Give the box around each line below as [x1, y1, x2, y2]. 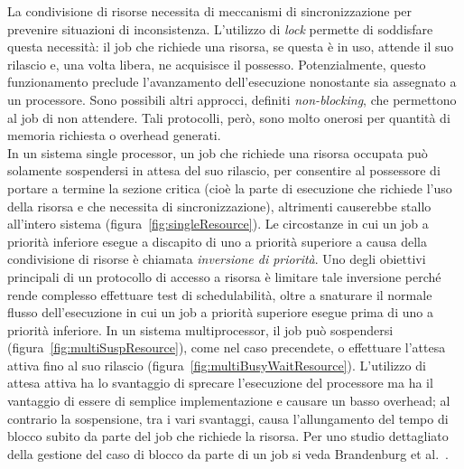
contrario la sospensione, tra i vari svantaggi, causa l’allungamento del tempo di [7, 408, 449, 427]
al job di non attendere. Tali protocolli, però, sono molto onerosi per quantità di [7, 108, 450, 127]
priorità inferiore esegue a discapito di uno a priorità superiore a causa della [7, 231, 427, 250]
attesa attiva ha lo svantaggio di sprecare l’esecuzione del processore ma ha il [7, 373, 433, 392]
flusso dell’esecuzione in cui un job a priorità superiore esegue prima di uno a [7, 303, 433, 322]
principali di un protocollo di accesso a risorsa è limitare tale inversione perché [7, 267, 441, 286]
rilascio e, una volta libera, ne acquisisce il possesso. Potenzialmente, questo [7, 54, 426, 73]
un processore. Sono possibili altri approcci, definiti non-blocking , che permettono [7, 89, 457, 108]
